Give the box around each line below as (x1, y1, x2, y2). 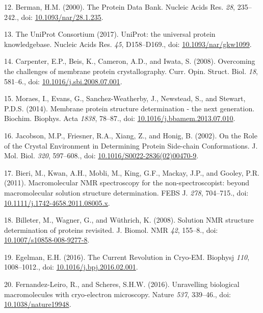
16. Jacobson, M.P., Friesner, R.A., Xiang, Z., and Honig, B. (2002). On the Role (4, 130, 257, 140)
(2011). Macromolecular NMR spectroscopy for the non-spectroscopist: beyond (4, 177, 250, 188)
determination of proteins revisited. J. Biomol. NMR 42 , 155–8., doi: (4, 224, 218, 235)
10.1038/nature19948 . (4, 299, 71, 309)
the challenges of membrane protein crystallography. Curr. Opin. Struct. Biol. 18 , (4, 65, 258, 76)
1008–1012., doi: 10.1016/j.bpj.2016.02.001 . (4, 261, 138, 272)
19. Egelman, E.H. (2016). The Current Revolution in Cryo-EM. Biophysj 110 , (4, 251, 250, 262)
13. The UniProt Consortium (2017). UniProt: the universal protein (4, 29, 216, 39)
